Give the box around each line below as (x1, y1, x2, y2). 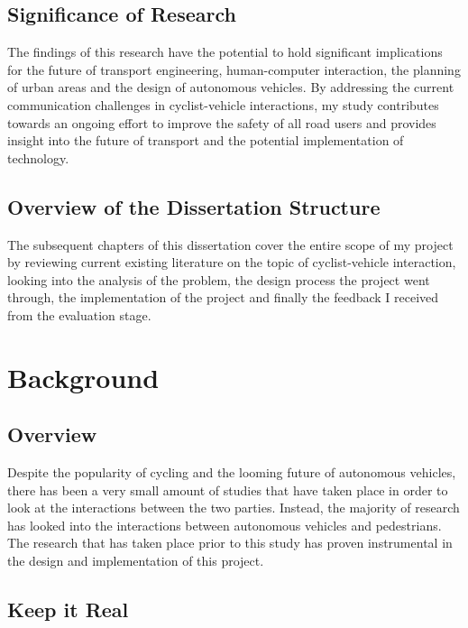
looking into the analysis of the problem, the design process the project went (7, 270, 430, 289)
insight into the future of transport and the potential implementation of (7, 131, 404, 150)
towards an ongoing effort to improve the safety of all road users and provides (7, 113, 436, 132)
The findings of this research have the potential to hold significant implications (7, 42, 443, 61)
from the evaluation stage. (7, 305, 151, 324)
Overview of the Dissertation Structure (7, 192, 381, 220)
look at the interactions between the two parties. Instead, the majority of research (7, 498, 460, 517)
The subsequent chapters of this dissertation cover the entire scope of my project (7, 235, 454, 254)
